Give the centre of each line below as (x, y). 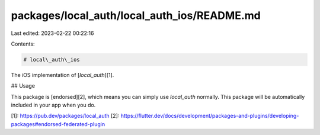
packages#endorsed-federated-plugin (58, 124)
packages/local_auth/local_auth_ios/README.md (136, 15)
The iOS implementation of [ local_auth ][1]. (63, 75)
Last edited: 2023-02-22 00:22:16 (52, 33)
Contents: (23, 44)
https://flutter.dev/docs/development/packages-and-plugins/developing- (210, 116)
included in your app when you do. (53, 105)
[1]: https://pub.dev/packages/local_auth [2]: (65, 116)
